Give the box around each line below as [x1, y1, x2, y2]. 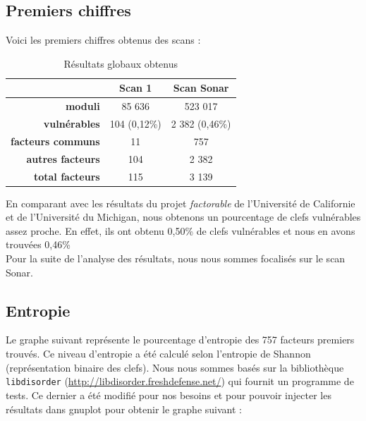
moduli [65, 99, 100, 114]
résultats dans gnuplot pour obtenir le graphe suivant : [6, 401, 242, 416]
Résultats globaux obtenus [63, 56, 178, 71]
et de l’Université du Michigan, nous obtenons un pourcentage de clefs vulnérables [6, 209, 361, 224]
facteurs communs [11, 133, 100, 148]
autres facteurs [26, 151, 100, 166]
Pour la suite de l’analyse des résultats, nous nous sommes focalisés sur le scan [6, 251, 346, 266]
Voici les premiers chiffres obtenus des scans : [6, 32, 201, 47]
